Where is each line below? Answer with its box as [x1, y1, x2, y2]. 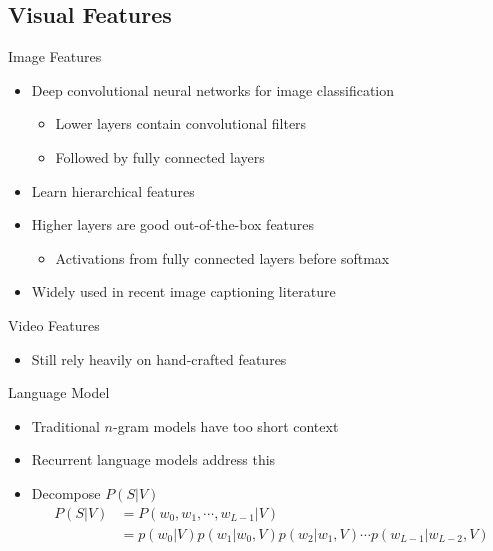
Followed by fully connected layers [55, 146, 265, 167]
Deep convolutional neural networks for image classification [31, 79, 395, 100]
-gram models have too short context [113, 415, 339, 436]
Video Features [8, 314, 100, 335]
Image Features [8, 46, 102, 67]
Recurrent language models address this [31, 449, 276, 470]
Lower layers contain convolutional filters [55, 113, 307, 134]
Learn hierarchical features [31, 180, 195, 201]
